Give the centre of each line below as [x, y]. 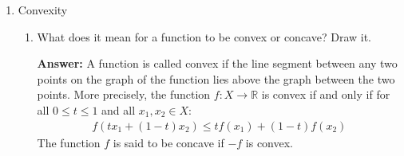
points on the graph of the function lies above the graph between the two [216, 78]
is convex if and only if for [326, 94]
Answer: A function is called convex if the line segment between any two [217, 63]
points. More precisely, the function [124, 94]
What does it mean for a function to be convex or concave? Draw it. [204, 36]
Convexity [43, 10]
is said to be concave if [168, 142]
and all [119, 109]
